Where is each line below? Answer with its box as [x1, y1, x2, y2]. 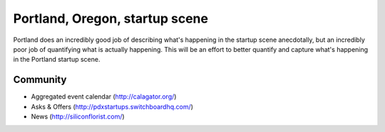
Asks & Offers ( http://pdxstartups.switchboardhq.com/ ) [31, 102, 194, 111]
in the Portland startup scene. [13, 55, 101, 64]
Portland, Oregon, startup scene [13, 11, 208, 26]
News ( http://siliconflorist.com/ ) [31, 112, 125, 121]
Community [13, 74, 67, 86]
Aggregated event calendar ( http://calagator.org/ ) [31, 92, 177, 101]
